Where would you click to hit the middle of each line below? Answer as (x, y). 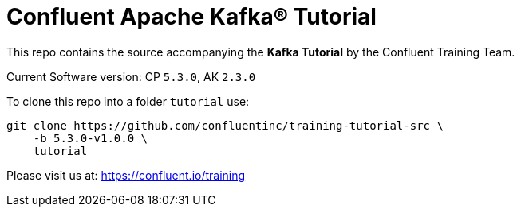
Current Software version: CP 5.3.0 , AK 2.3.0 (131, 76)
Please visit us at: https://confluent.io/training (126, 175)
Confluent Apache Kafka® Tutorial (191, 17)
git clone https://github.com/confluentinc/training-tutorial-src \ (225, 125)
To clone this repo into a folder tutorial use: (128, 101)
